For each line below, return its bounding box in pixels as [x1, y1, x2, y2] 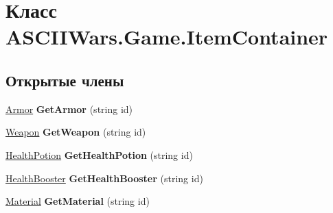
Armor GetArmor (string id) [5, 101, 133, 116]
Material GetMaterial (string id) [5, 194, 150, 208]
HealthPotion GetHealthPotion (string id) [5, 147, 193, 162]
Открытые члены [5, 69, 124, 90]
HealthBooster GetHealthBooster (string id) [5, 171, 203, 185]
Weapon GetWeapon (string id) [5, 125, 146, 139]
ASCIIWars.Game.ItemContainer [5, 23, 328, 51]
